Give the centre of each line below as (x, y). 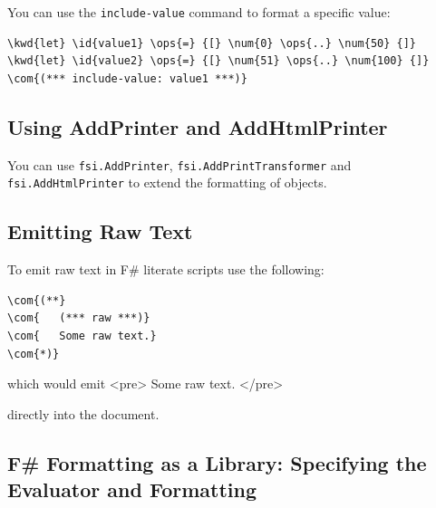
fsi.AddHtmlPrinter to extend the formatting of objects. (167, 182)
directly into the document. (83, 413)
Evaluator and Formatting (132, 489)
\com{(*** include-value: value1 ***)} (127, 78)
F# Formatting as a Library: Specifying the (217, 462)
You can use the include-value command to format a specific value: (199, 12)
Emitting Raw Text (100, 231)
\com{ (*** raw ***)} (79, 318)
